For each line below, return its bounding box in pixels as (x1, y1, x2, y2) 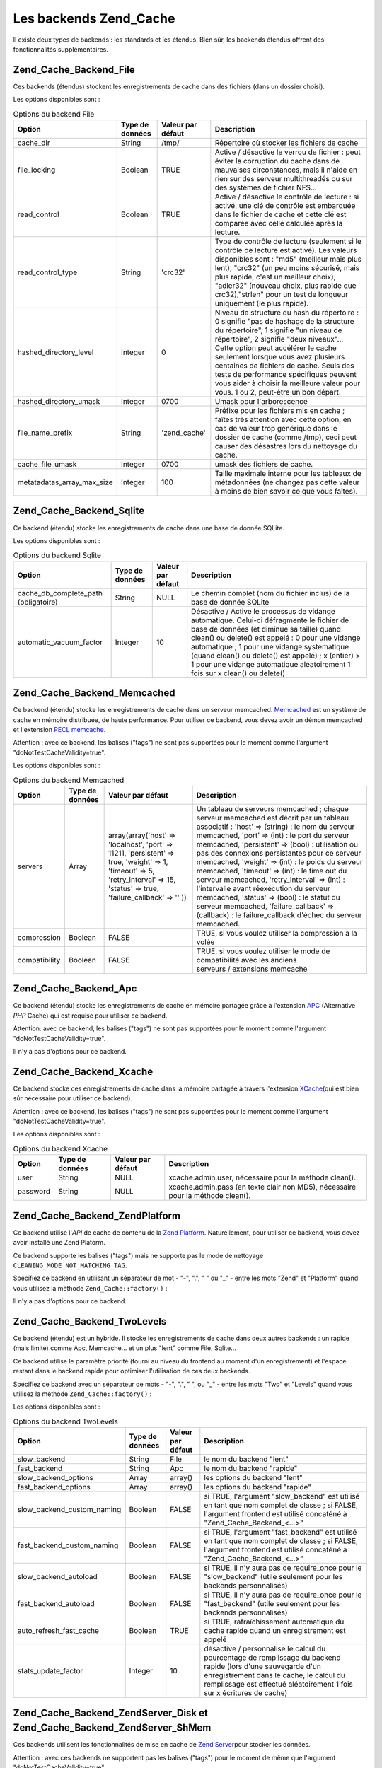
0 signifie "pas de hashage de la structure (214, 317, 354, 326)
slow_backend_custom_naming (17, 1505, 122, 1515)
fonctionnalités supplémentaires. (13, 45, 109, 53)
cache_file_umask (17, 460, 77, 469)
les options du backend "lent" (204, 1473, 303, 1483)
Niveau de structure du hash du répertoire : (214, 308, 359, 318)
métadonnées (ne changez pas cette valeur (214, 477, 360, 487)
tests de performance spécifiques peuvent (214, 370, 357, 379)
